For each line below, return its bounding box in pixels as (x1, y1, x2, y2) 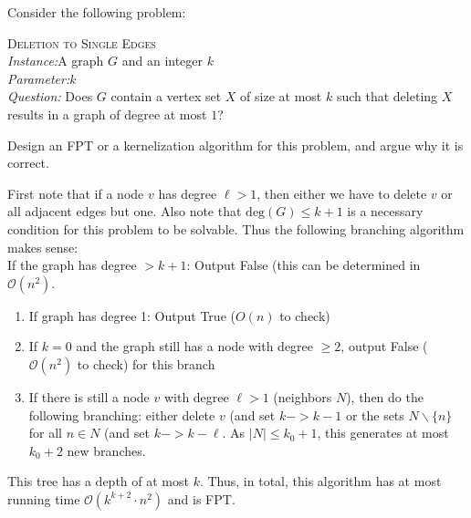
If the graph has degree (7, 255, 137, 275)
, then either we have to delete (256, 183, 427, 202)
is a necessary (347, 202, 424, 221)
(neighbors (273, 387, 332, 406)
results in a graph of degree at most (7, 104, 207, 123)
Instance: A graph (7, 51, 104, 70)
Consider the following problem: (7, 3, 186, 21)
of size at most (240, 87, 322, 106)
